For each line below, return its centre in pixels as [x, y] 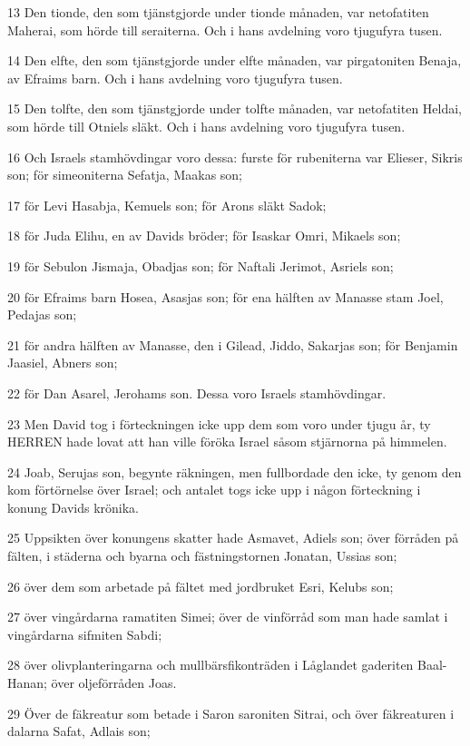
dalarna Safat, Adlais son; [79, 731]
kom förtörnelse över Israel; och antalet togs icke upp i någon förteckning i [214, 490]
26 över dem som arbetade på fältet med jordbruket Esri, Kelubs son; [201, 586]
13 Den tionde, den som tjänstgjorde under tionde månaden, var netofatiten [218, 12]
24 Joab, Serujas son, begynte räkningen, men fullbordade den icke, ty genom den [235, 471]
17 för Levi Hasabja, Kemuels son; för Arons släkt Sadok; [167, 205]
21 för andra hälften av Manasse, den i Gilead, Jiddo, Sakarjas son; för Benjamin [233, 344]
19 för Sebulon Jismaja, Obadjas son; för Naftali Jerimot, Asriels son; [201, 265]
